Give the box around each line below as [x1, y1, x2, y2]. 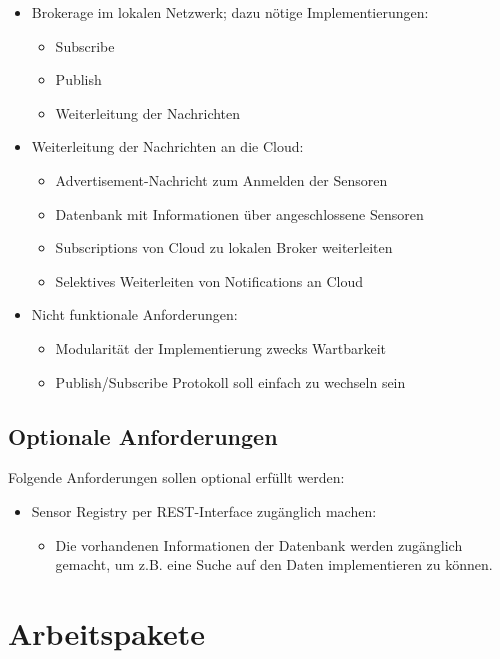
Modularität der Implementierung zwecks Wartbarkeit [55, 337, 387, 358]
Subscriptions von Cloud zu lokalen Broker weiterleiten [55, 237, 393, 258]
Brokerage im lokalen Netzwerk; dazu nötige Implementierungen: [31, 2, 429, 22]
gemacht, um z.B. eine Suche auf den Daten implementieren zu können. [55, 554, 493, 575]
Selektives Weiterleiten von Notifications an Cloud [55, 270, 364, 291]
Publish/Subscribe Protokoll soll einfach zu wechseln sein [55, 371, 406, 392]
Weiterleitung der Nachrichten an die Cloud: [31, 136, 304, 157]
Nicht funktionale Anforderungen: [31, 304, 238, 325]
